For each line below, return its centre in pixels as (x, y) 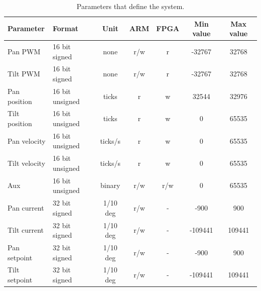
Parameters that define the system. (130, 6)
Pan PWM (24, 51)
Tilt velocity (27, 163)
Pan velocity (27, 140)
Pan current (26, 207)
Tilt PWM (24, 74)
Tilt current (26, 230)
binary (110, 185)
